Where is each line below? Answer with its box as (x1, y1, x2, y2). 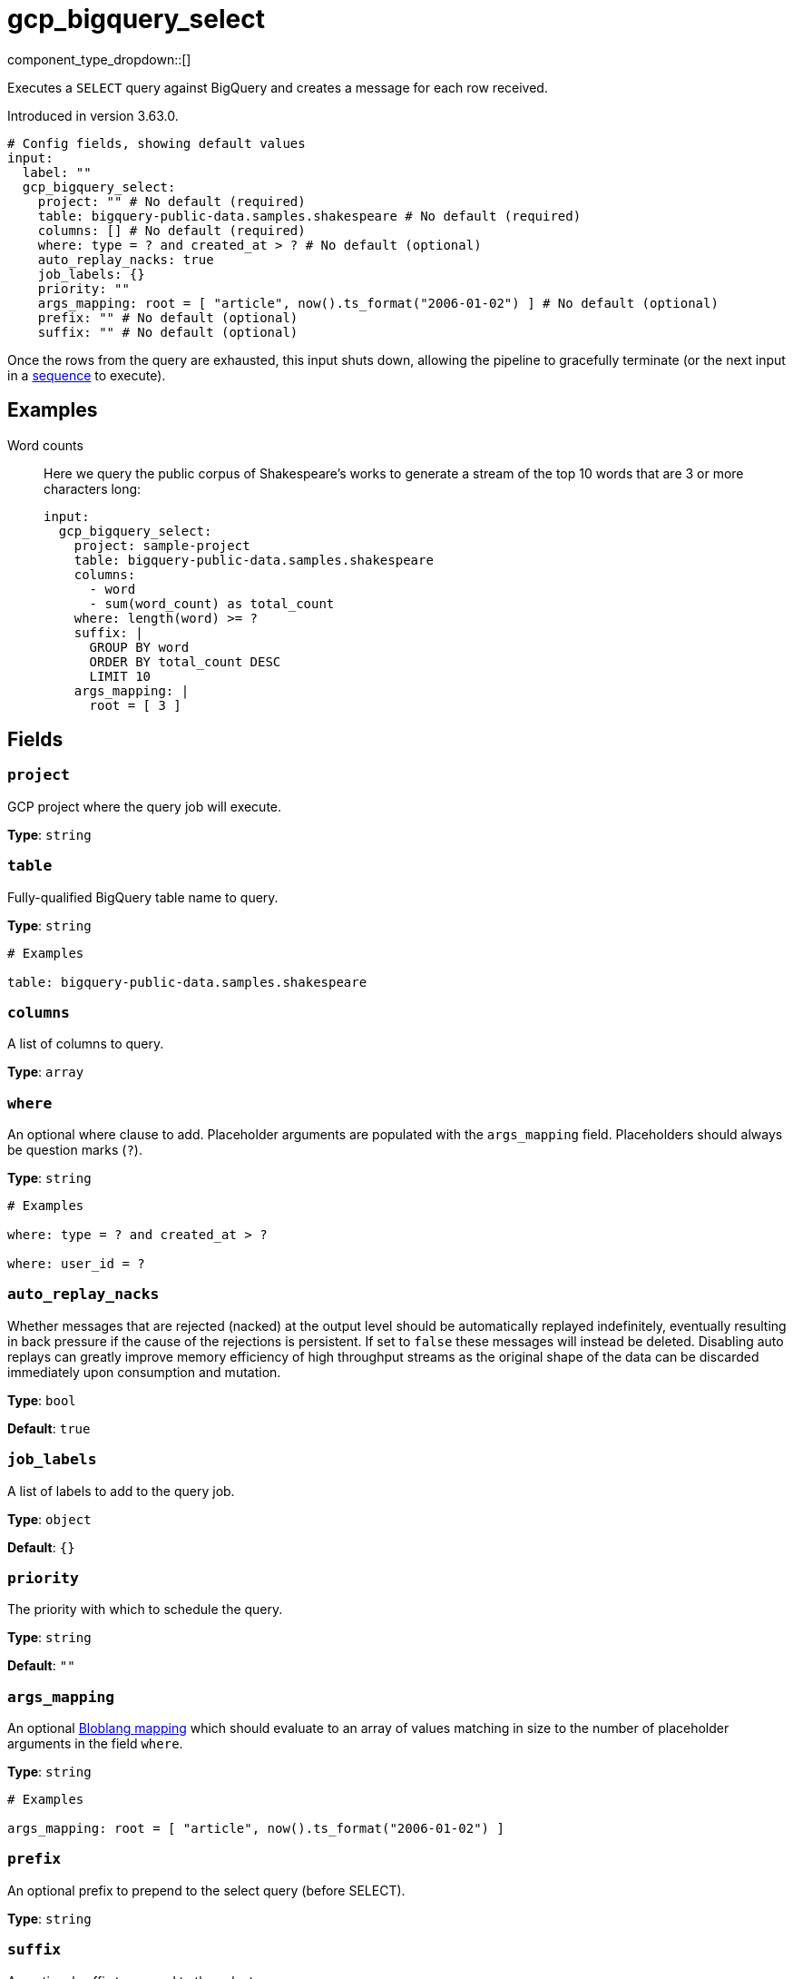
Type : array (7, 1064, 84, 1080)
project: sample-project (73, 537, 250, 553)
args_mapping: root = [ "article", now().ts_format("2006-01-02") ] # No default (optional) (37, 295, 719, 310)
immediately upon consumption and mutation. (7, 1364, 281, 1380)
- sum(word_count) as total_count (89, 596, 335, 611)
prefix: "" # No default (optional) (37, 310, 299, 325)
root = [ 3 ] (89, 697, 181, 713)
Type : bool (7, 1392, 76, 1408)
